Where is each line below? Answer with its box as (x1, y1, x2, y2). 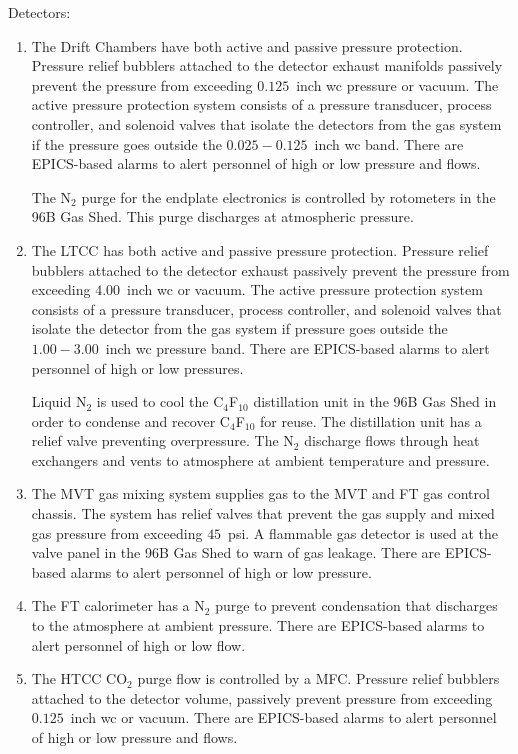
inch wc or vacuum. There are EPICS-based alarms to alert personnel (70, 707, 497, 728)
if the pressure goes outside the (31, 133, 222, 154)
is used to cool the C (96, 391, 224, 412)
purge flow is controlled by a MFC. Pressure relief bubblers (137, 668, 500, 689)
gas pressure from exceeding (31, 522, 203, 543)
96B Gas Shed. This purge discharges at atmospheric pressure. (31, 206, 414, 227)
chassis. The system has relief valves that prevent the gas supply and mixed (31, 503, 495, 524)
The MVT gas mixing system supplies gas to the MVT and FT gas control (31, 483, 490, 504)
